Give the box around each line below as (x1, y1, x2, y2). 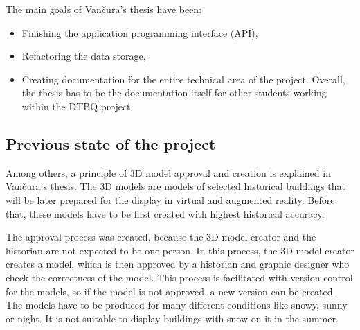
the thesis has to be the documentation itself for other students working (21, 85, 327, 100)
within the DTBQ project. (21, 98, 134, 113)
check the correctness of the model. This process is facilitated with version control (6, 270, 353, 284)
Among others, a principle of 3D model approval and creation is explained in (6, 165, 331, 180)
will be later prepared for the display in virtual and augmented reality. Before (6, 192, 335, 207)
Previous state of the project (6, 132, 216, 154)
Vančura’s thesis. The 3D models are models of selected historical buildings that (6, 179, 345, 193)
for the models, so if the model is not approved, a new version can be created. (6, 284, 336, 298)
